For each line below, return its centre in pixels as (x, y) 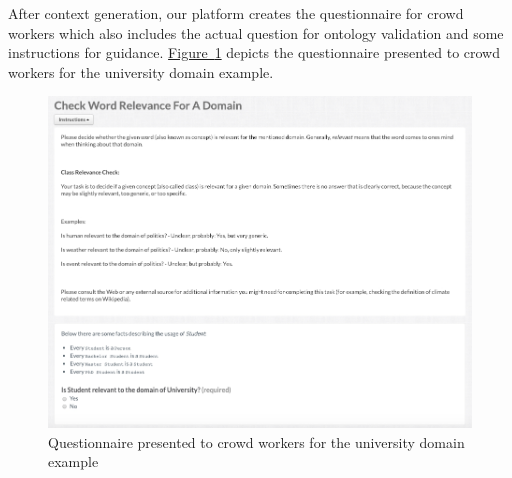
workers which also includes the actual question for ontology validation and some (256, 32)
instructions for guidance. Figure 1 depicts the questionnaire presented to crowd (254, 52)
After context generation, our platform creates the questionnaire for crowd (236, 13)
